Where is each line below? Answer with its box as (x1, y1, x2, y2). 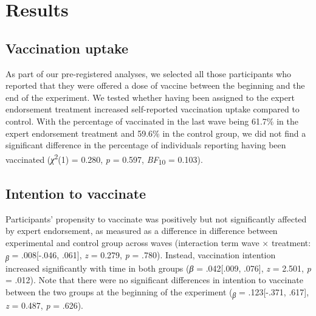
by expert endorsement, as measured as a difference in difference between (5, 224, 278, 237)
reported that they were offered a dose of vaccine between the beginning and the (5, 79, 305, 92)
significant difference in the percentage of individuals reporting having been (5, 139, 286, 151)
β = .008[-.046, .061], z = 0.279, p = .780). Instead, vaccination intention (5, 248, 276, 263)
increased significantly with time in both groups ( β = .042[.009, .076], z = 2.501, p (5, 261, 311, 274)
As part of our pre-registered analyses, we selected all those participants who (5, 67, 292, 80)
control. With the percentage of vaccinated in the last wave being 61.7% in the (5, 114, 298, 127)
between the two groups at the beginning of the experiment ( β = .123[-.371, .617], (5, 285, 309, 300)
